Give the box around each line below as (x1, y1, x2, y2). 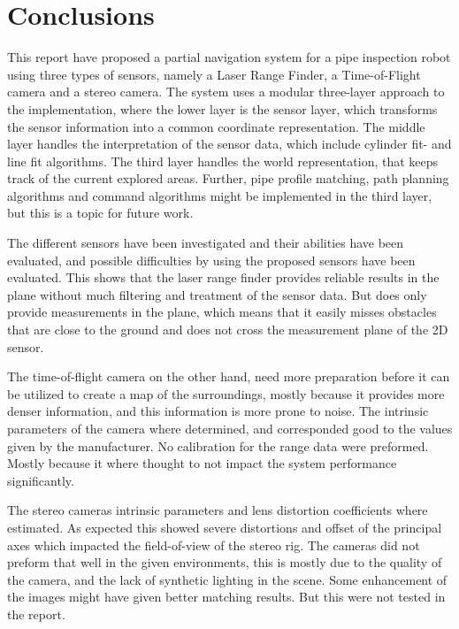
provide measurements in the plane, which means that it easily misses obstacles (7, 303, 437, 321)
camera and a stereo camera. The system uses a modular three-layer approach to (7, 82, 445, 101)
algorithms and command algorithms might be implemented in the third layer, (7, 186, 432, 204)
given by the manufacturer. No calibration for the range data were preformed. (7, 436, 429, 455)
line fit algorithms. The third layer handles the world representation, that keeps (7, 151, 439, 170)
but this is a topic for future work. (7, 203, 194, 222)
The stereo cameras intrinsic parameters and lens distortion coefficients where (7, 501, 428, 519)
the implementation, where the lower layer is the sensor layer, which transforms (7, 99, 438, 118)
